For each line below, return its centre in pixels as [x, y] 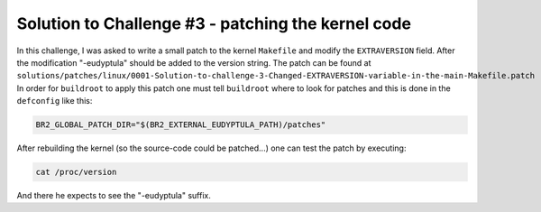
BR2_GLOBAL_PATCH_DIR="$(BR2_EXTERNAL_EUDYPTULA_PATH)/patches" [181, 125]
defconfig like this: [55, 101]
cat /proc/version [76, 172]
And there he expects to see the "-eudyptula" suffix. [114, 196]
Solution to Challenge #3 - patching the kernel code [214, 23]
